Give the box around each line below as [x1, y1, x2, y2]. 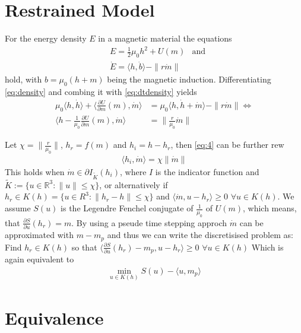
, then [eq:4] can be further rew [170, 138, 284, 151]
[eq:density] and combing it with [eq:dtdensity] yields [5, 85, 197, 98]
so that [71, 240, 97, 253]
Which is [251, 240, 284, 253]
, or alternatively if [99, 178, 168, 191]
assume [5, 202, 31, 214]
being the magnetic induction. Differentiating [107, 73, 271, 85]
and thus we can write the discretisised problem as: [107, 229, 293, 241]
